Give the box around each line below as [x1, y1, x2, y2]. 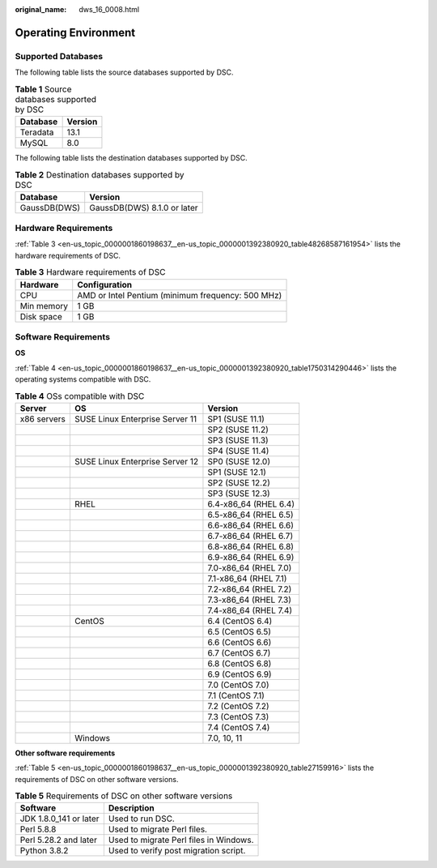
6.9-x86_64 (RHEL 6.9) [207, 551, 295, 562]
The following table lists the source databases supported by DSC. [15, 67, 234, 77]
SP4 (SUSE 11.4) [207, 445, 269, 456]
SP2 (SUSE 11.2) [207, 424, 269, 435]
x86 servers [19, 413, 66, 425]
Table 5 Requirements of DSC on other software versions [15, 790, 233, 802]
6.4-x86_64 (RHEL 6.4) [207, 498, 295, 510]
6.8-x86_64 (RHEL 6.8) [207, 541, 295, 552]
